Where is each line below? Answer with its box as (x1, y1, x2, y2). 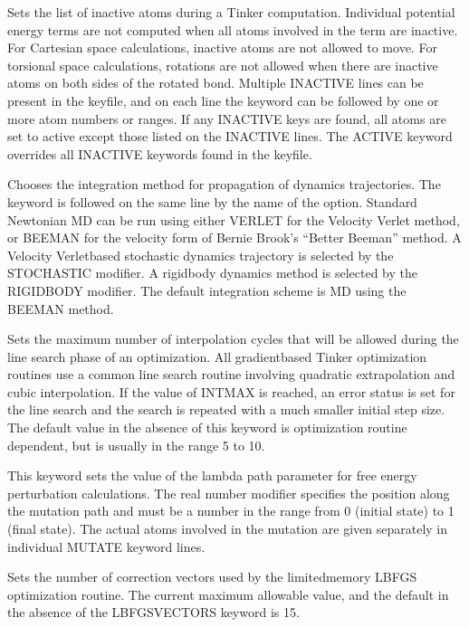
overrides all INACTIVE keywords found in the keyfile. (7, 144, 312, 163)
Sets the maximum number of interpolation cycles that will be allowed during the (7, 329, 459, 348)
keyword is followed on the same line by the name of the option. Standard (7, 192, 417, 211)
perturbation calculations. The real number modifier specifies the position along (7, 483, 450, 502)
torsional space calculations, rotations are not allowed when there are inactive (7, 55, 438, 74)
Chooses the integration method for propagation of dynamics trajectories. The (7, 175, 441, 194)
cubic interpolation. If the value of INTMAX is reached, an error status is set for (7, 382, 455, 401)
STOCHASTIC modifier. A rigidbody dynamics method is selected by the (7, 263, 417, 282)
